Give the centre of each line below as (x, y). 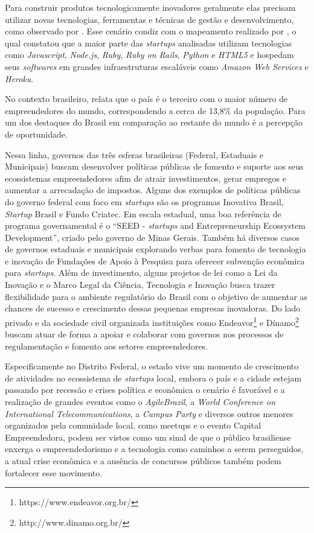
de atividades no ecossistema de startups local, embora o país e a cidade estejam (153, 378)
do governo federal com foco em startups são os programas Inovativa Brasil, (144, 201)
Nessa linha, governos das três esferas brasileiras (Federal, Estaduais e (134, 154)
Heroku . (19, 78)
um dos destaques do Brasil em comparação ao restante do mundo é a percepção (154, 122)
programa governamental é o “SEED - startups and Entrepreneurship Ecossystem (155, 225)
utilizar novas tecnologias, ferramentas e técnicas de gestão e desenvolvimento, (149, 19)
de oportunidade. (36, 134)
